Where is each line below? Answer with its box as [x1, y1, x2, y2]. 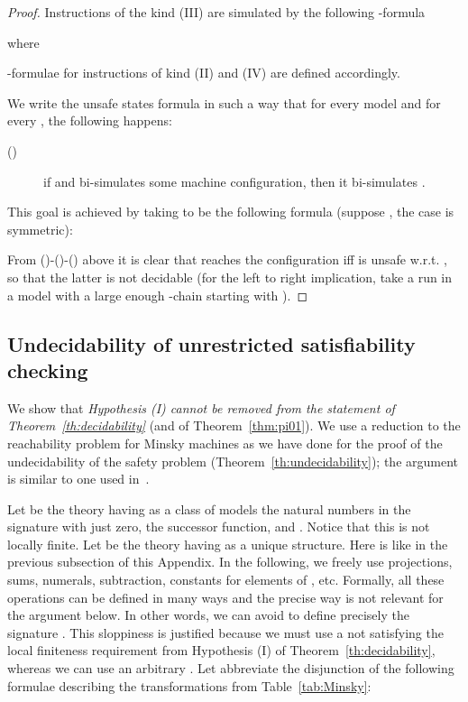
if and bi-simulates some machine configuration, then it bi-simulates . [43, 171, 426, 190]
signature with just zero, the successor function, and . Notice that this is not [7, 517, 430, 536]
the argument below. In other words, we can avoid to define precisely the [7, 605, 409, 624]
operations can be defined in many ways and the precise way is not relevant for [7, 587, 444, 606]
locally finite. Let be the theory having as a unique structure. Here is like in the [7, 534, 448, 553]
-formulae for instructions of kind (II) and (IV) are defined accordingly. [7, 63, 400, 82]
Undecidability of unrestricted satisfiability [7, 329, 416, 357]
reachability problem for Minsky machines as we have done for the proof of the [7, 433, 443, 452]
